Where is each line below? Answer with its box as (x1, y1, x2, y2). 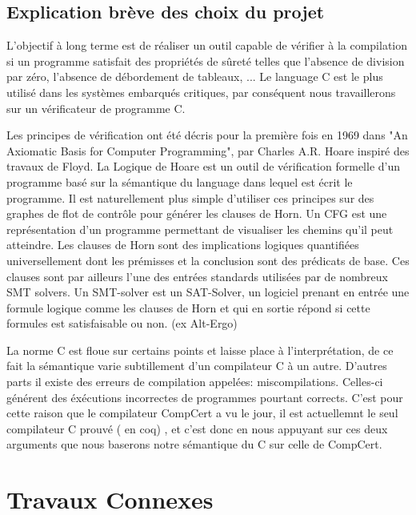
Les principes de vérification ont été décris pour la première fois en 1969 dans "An (6, 127, 408, 143)
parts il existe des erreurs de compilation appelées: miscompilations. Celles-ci (6, 373, 383, 390)
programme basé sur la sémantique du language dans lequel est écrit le (6, 173, 353, 190)
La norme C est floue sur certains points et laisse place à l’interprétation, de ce (6, 341, 394, 358)
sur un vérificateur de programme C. (6, 99, 186, 116)
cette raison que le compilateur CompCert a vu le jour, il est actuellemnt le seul (6, 404, 398, 421)
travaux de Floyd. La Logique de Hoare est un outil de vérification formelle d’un (6, 158, 400, 175)
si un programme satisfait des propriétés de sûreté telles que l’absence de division (6, 52, 405, 69)
